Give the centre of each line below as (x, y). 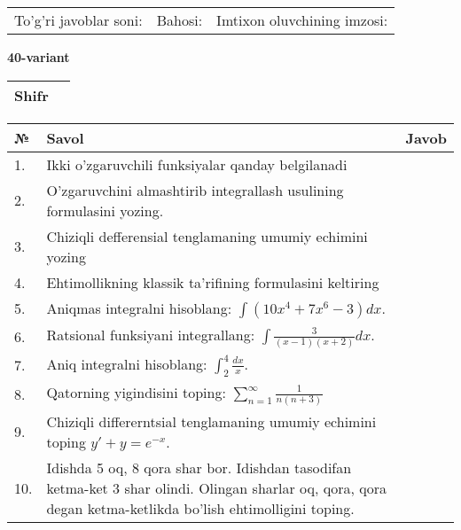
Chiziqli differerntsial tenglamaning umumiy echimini (211, 421)
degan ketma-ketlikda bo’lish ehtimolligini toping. (200, 508)
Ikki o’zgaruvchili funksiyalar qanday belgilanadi (197, 164)
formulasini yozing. (105, 210)
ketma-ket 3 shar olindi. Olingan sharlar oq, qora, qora (217, 487)
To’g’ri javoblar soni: (78, 20)
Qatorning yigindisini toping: (136, 392)
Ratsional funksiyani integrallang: (151, 334)
